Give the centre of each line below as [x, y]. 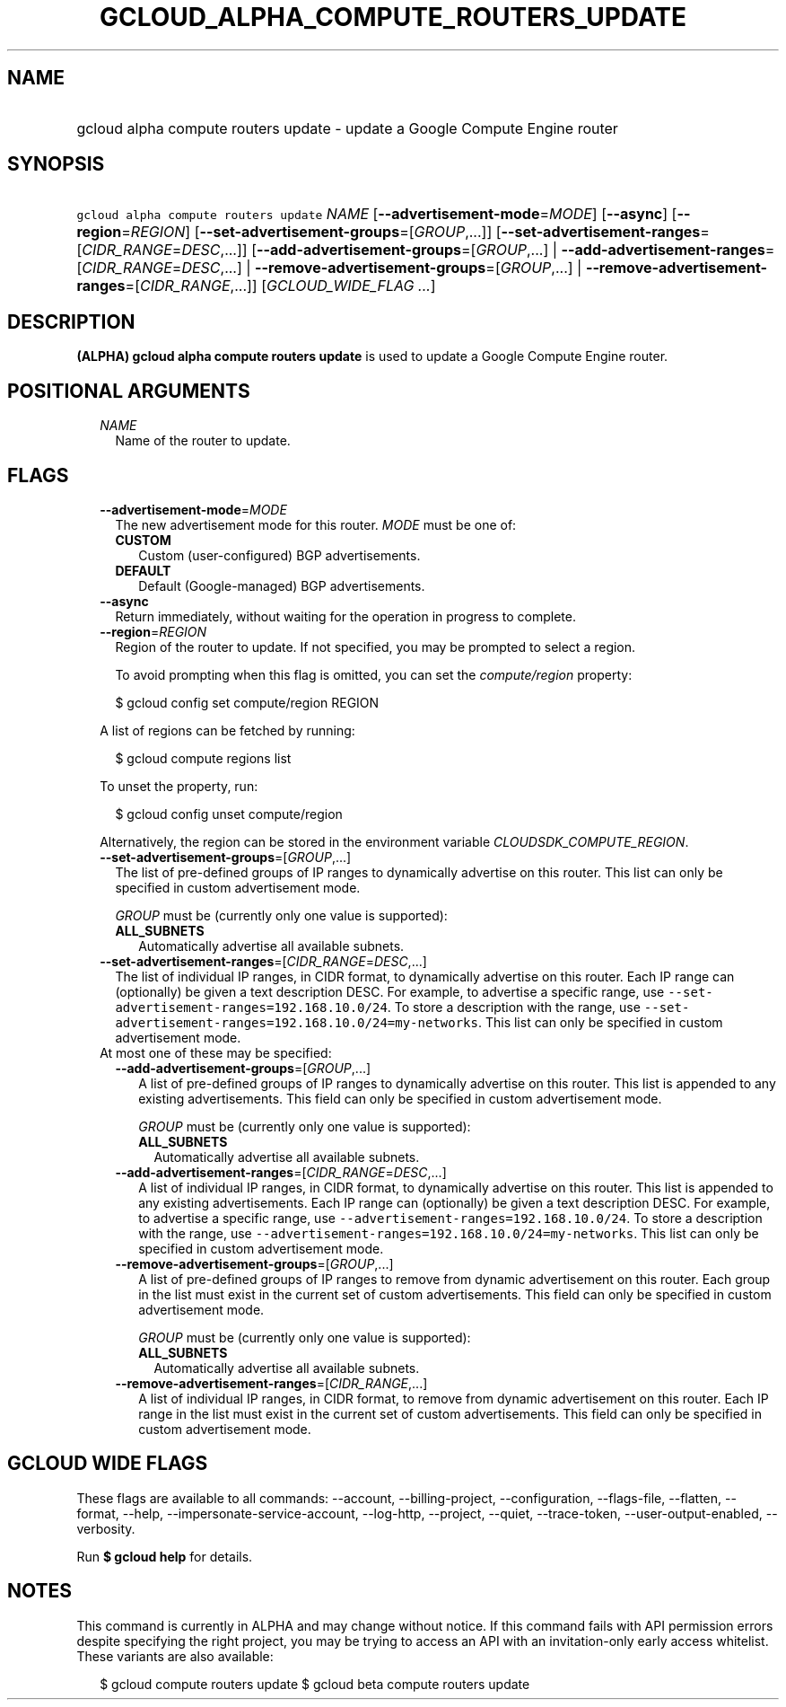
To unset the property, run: [179, 786]
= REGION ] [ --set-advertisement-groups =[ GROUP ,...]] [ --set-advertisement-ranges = [415, 232]
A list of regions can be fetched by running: [227, 730]
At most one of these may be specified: [216, 1052]
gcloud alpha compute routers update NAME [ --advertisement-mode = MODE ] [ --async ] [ [377, 214]
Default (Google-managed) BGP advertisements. [282, 585]
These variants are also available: [175, 1656]
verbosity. [106, 1528]
